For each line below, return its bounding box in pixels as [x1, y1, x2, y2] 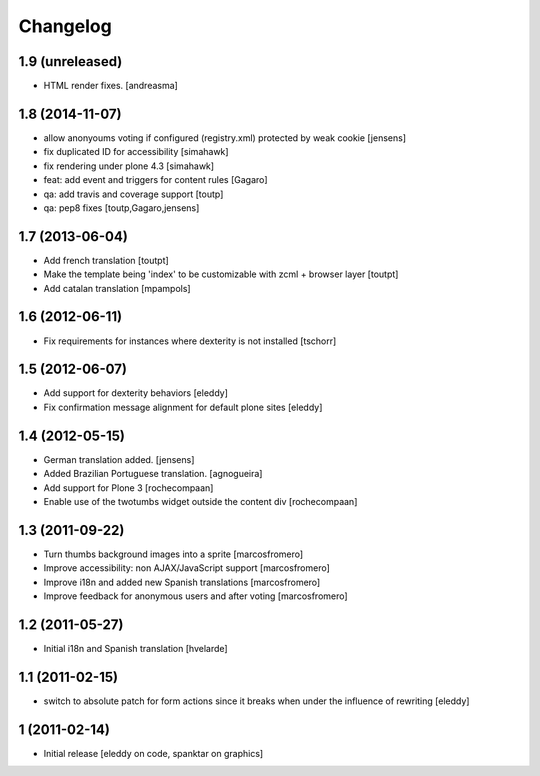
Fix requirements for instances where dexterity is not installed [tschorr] [43, 335, 337, 347]
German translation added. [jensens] [43, 453, 195, 465]
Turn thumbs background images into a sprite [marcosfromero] [43, 548, 304, 560]
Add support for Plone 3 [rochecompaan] [43, 481, 214, 494]
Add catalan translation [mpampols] [43, 282, 191, 294]
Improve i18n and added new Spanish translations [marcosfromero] [43, 576, 321, 588]
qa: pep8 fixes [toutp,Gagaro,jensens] [43, 201, 200, 214]
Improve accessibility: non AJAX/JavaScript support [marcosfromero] [43, 562, 330, 574]
